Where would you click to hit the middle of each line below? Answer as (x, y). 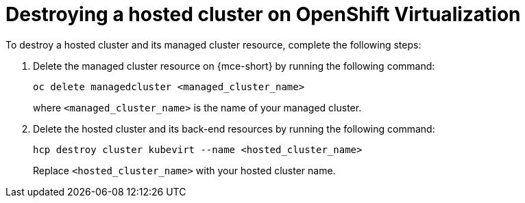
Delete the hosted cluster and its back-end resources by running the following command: (234, 128)
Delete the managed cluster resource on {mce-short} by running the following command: (234, 66)
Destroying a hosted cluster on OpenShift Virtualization (263, 14)
